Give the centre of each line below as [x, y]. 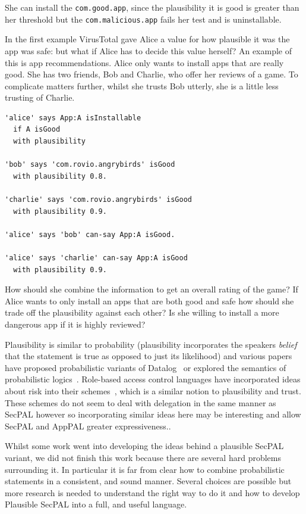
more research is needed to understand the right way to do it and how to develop [152, 492]
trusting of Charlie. [40, 97]
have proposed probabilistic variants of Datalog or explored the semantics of [146, 367]
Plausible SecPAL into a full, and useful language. [96, 504]
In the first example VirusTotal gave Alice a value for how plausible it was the [147, 39]
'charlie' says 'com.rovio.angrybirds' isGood [98, 200]
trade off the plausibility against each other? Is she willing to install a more [142, 312]
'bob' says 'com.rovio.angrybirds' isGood [90, 165]
